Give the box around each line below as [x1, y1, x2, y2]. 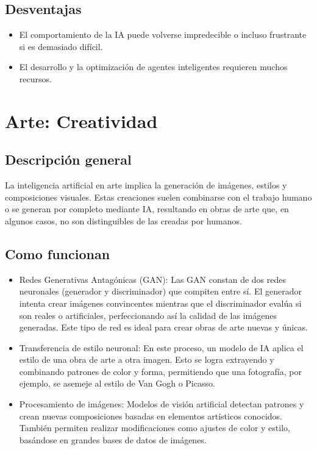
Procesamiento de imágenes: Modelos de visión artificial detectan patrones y [19, 398, 304, 410]
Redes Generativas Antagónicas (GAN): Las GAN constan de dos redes [19, 273, 286, 285]
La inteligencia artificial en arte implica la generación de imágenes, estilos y [5, 179, 287, 191]
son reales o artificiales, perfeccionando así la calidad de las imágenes [19, 309, 277, 321]
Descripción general [5, 150, 132, 169]
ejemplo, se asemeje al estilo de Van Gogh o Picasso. [19, 377, 215, 390]
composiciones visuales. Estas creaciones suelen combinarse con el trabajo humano [5, 190, 312, 203]
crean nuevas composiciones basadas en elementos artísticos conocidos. [19, 409, 282, 422]
